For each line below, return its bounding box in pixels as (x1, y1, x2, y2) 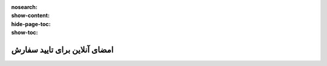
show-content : (11, 12, 50, 19)
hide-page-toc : (11, 20, 51, 27)
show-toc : (11, 29, 38, 36)
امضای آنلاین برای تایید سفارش (11, 44, 114, 54)
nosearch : (11, 4, 38, 10)
